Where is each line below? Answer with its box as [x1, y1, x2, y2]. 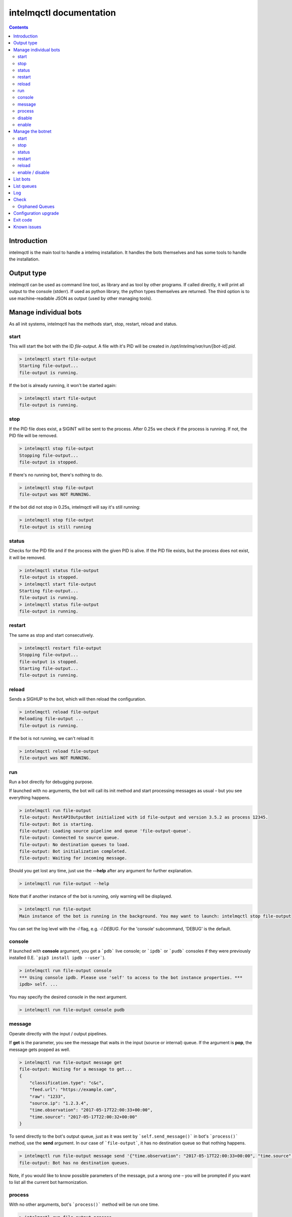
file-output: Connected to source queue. [19, 835, 120, 841]
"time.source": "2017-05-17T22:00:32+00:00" [29, 1114, 138, 1120]
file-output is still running [19, 524, 91, 530]
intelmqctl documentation [9, 7, 116, 18]
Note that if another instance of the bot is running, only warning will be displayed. [9, 893, 172, 899]
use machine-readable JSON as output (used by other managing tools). [9, 295, 153, 301]
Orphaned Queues [18, 203, 55, 209]
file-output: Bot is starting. [19, 821, 94, 827]
